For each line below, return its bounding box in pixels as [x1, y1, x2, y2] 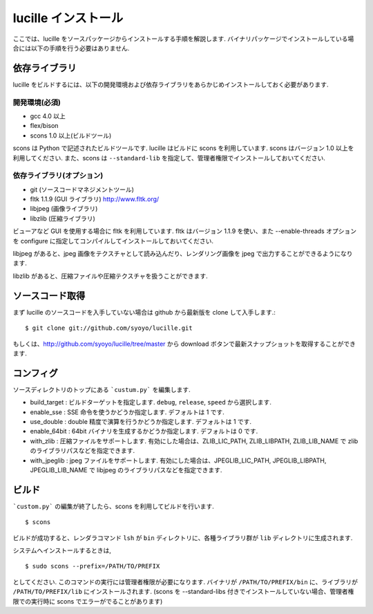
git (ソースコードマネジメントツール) [30, 185, 135, 194]
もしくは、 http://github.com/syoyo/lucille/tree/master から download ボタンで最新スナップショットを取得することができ [12, 339, 356, 348]
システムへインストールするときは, [12, 546, 112, 555]
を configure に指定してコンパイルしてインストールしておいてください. [12, 236, 214, 245]
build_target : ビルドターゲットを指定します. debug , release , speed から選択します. [30, 398, 272, 407]
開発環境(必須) [12, 97, 61, 107]
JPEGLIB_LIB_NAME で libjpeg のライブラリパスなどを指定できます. [30, 465, 222, 474]
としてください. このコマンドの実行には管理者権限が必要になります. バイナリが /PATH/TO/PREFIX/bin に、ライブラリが [12, 577, 358, 586]
